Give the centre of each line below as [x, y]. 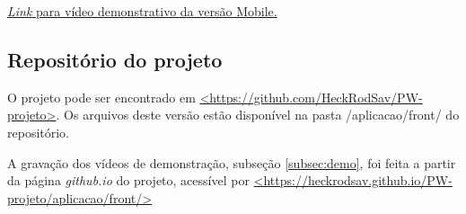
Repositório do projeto [115, 59]
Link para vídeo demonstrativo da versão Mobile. [142, 11]
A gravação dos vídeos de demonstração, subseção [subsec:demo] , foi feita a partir [232, 162]
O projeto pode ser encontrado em [101, 97]
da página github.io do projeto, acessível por [128, 180]
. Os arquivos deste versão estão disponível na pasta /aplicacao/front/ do [258, 115]
